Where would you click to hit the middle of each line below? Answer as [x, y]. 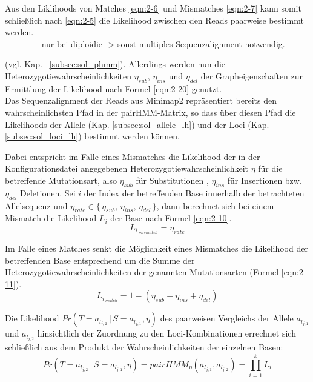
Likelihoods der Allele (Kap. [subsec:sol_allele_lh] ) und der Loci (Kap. [137, 124]
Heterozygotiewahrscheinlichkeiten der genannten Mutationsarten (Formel [142, 272]
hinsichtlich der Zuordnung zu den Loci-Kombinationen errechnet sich [166, 333]
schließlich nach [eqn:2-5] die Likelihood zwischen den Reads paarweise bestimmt [154, 20]
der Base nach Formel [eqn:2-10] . [171, 218]
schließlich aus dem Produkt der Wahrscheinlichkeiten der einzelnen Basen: [144, 347]
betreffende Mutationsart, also [61, 180]
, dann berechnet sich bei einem [215, 205]
